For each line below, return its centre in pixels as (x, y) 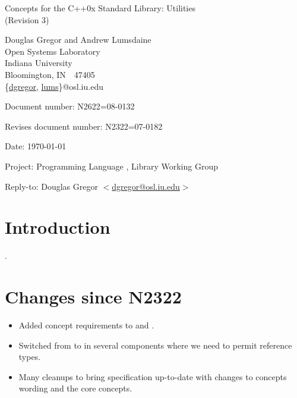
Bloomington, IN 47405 (50, 74)
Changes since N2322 (93, 297)
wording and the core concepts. (75, 388)
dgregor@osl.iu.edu (146, 186)
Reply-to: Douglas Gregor (51, 186)
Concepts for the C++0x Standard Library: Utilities (100, 8)
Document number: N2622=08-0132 (70, 106)
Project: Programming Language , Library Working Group (112, 166)
